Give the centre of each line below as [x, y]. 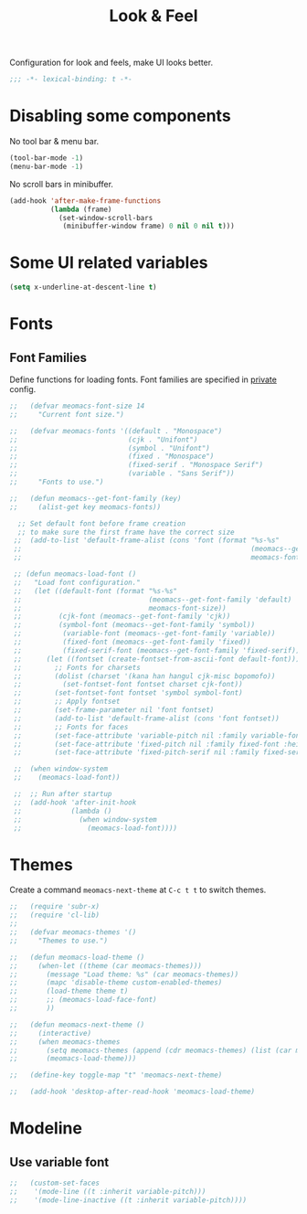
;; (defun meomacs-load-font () [75, 574]
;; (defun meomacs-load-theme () [77, 957]
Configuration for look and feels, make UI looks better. [111, 63]
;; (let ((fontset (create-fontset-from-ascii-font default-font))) [157, 659]
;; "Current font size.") [67, 414]
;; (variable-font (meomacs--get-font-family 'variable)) [144, 634]
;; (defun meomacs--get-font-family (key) [95, 498]
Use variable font [59, 1162]
